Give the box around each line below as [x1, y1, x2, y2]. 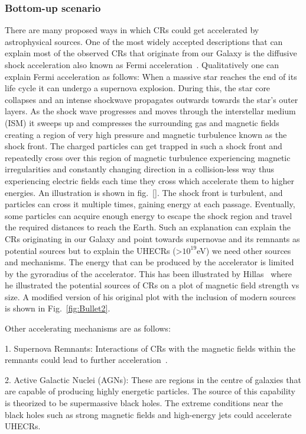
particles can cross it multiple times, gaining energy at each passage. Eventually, [5, 198, 295, 210]
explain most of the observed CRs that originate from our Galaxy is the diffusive [5, 47, 297, 59]
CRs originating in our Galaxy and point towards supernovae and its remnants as [5, 232, 300, 245]
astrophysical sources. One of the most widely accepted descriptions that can [5, 35, 283, 47]
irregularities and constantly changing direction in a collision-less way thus [5, 163, 275, 175]
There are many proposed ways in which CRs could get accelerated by [5, 24, 259, 36]
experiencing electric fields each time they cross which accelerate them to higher [5, 174, 294, 187]
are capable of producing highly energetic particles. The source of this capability [5, 385, 295, 397]
